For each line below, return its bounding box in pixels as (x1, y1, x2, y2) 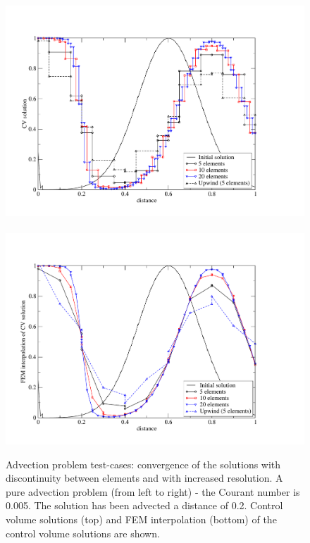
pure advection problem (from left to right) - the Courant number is (6, 484, 300, 499)
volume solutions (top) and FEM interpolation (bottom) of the (6, 512, 277, 527)
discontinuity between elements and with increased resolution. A (6, 470, 283, 485)
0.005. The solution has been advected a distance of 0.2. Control (6, 498, 283, 513)
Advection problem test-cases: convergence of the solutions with (6, 456, 281, 471)
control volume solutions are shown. (6, 525, 160, 540)
